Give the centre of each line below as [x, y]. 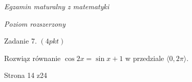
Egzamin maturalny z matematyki [57, 6]
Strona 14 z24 [26, 75]
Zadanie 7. [20, 41]
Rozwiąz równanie [33, 58]
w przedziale [145, 58]
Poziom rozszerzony [35, 23]
